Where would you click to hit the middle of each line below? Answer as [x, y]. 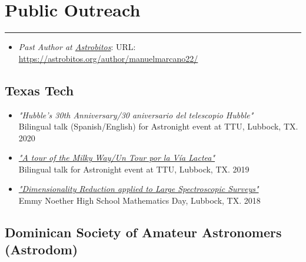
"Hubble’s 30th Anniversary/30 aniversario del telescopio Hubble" [136, 115]
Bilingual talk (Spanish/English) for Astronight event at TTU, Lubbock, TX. [158, 126]
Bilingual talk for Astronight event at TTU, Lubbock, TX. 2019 [134, 169]
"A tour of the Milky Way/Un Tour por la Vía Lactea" [117, 157]
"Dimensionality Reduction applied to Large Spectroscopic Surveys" [139, 189]
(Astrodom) [41, 249]
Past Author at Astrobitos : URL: [77, 47]
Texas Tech [39, 90]
